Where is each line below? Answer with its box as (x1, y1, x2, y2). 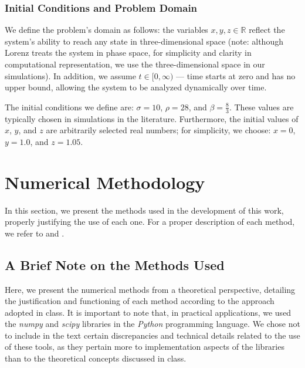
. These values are (229, 100, 294, 113)
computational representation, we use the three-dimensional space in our (5, 58, 265, 70)
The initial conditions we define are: (5, 100, 134, 113)
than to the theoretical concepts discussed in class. (5, 352, 187, 364)
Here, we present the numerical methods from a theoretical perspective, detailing (5, 283, 296, 295)
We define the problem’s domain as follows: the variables (5, 23, 208, 36)
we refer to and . (5, 227, 65, 239)
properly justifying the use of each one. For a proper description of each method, (5, 215, 295, 228)
